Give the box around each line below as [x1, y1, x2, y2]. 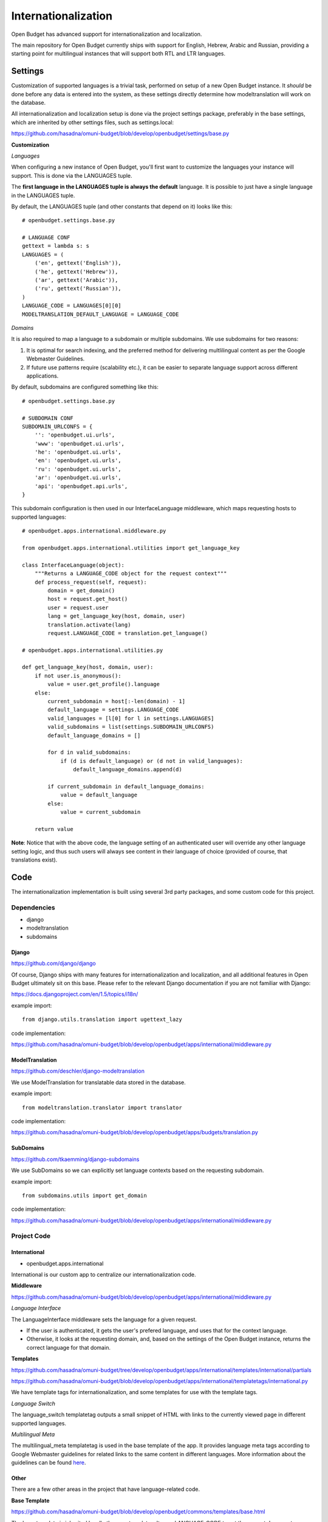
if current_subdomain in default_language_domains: [47, 783, 205, 790]
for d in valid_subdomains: [47, 749, 131, 756]
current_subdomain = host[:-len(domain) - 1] [47, 698, 185, 705]
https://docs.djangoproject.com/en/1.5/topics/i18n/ [11, 991, 138, 998]
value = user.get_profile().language [47, 681, 160, 688]
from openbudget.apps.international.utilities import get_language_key [22, 544, 240, 551]
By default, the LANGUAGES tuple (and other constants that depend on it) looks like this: [11, 203, 233, 210]
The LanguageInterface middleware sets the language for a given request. [11, 1316, 197, 1323]
